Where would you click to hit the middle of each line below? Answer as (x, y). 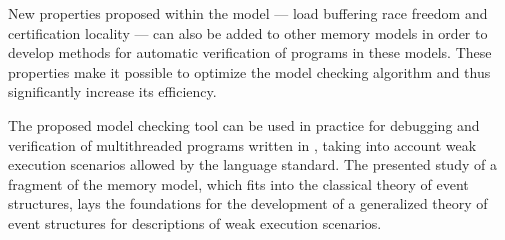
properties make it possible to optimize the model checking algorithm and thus (249, 71)
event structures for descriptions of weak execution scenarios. (195, 222)
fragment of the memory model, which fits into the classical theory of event (238, 183)
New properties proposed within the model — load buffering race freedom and (248, 13)
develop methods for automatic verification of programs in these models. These (250, 52)
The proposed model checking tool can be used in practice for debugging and (244, 124)
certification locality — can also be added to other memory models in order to (248, 32)
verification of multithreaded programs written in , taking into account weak (242, 144)
